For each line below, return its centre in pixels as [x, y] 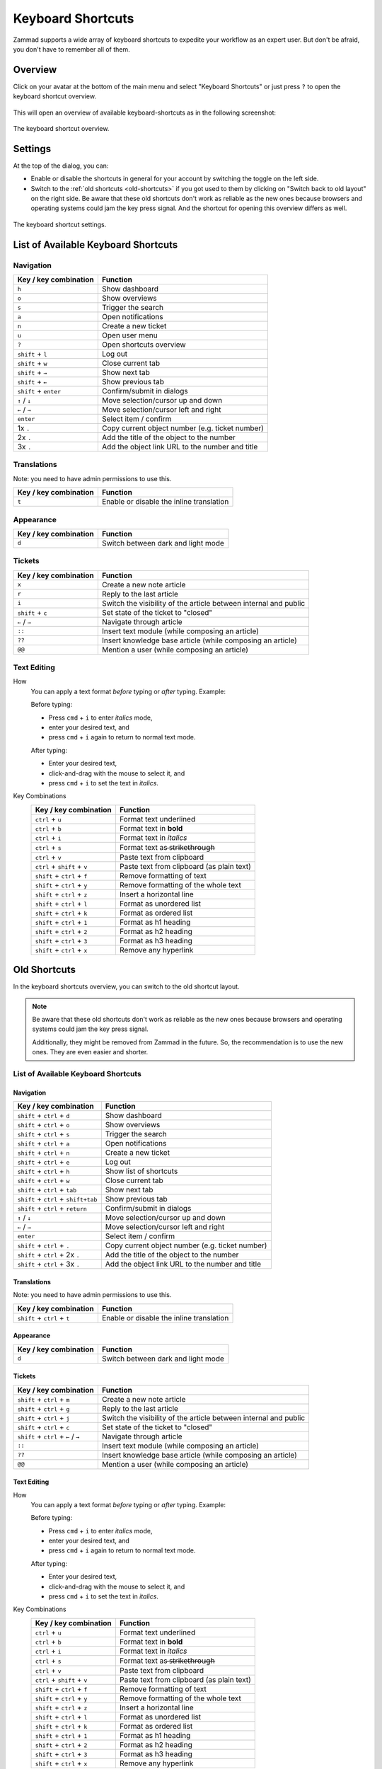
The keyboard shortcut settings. [60, 224]
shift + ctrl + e [44, 1162]
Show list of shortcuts [141, 1171]
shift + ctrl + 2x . [49, 1255]
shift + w [32, 363]
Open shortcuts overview [144, 345]
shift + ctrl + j [44, 1417]
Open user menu [130, 335]
